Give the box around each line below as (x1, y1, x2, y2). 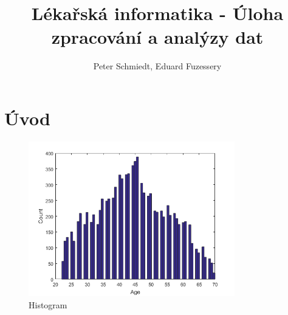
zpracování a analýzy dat (51, 24, 264, 49)
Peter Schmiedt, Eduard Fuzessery (93, 60, 222, 72)
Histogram (29, 298, 67, 311)
